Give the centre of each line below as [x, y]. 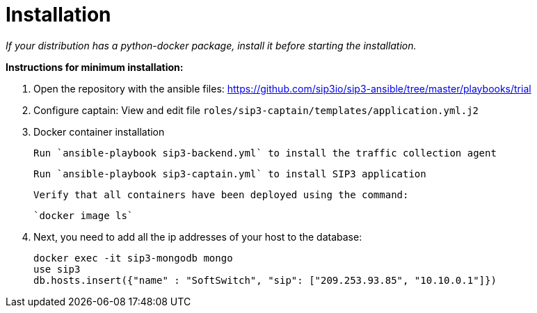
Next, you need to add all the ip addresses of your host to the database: [198, 236]
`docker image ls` [83, 215]
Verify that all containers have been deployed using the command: [221, 194]
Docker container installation [99, 131]
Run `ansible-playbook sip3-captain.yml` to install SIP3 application [230, 174]
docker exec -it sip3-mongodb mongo [133, 258]
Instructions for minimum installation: [95, 67]
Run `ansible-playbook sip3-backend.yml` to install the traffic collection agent [265, 153]
